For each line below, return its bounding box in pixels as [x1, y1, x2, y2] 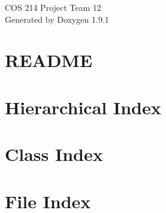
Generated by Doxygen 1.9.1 [5, 13, 109, 25]
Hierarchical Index [5, 95, 161, 119]
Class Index [5, 142, 103, 166]
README [5, 48, 93, 72]
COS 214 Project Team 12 [5, 1, 101, 13]
